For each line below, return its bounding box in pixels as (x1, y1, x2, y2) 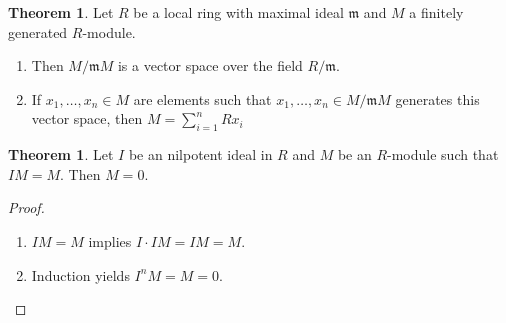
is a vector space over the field (117, 55, 303, 76)
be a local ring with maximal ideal (133, 2, 344, 22)
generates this (395, 88, 480, 109)
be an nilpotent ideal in (128, 144, 273, 165)
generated (8, 21, 68, 42)
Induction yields (31, 264, 130, 285)
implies (88, 230, 132, 251)
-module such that (387, 144, 499, 165)
